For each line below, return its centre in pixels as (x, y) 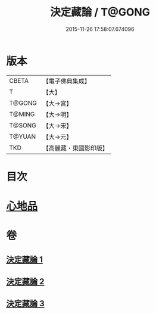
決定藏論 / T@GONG (100, 12)
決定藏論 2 (25, 282)
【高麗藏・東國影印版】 (75, 148)
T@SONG (23, 125)
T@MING (22, 114)
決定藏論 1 (25, 259)
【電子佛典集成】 (66, 81)
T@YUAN (23, 136)
